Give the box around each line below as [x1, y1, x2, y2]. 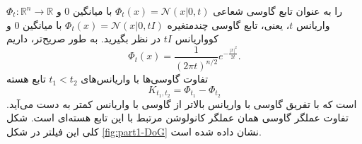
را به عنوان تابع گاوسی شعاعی [213, 4, 342, 18]
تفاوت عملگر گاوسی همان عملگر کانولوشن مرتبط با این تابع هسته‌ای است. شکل [6, 110, 349, 125]
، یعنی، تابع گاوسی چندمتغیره [167, 17, 290, 32]
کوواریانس [175, 31, 218, 46]
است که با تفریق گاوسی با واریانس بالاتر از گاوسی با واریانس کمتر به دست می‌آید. [6, 96, 357, 111]
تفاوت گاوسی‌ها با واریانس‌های [81, 71, 209, 86]
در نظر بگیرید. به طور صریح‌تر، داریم [6, 31, 161, 46]
